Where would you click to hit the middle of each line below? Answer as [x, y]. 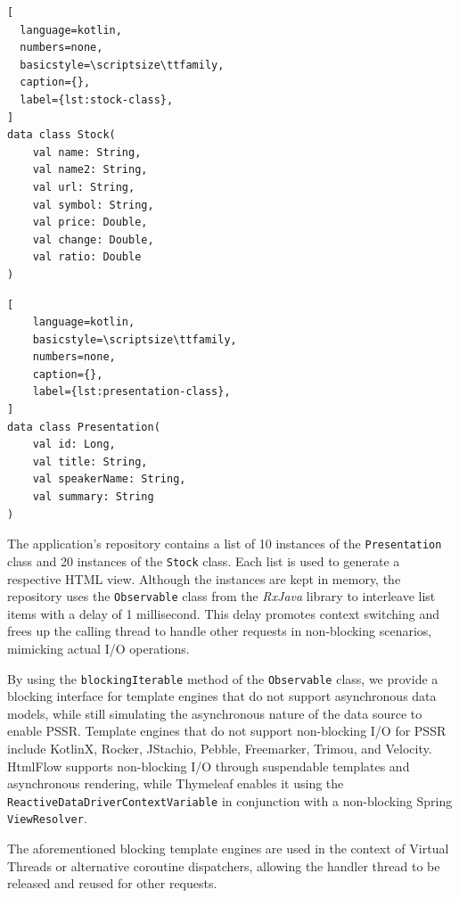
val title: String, [90, 461]
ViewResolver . [47, 818]
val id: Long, [74, 445]
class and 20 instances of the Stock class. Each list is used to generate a [204, 560]
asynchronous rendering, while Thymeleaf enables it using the [176, 783]
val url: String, [84, 187]
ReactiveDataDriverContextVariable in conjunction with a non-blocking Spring [230, 800]
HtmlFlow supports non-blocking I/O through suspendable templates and [209, 766]
